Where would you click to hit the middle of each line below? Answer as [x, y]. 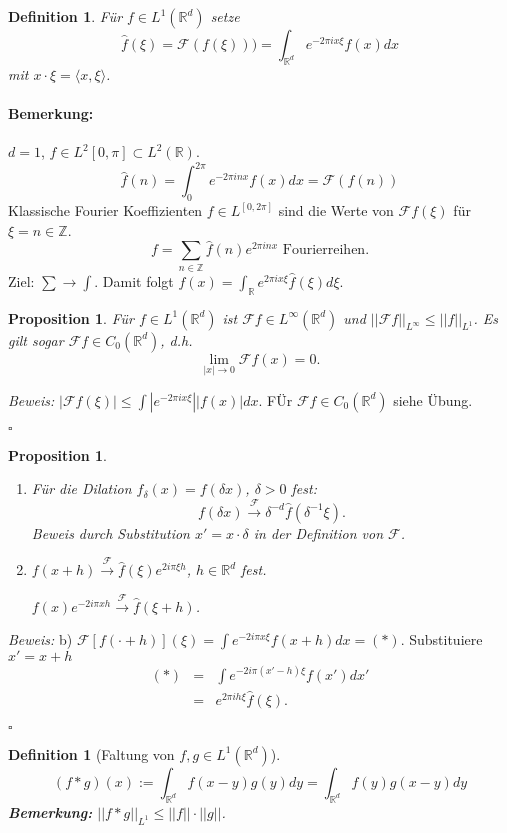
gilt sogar [36, 339]
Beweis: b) [40, 639]
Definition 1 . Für [65, 16]
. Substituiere [441, 639]
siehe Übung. [433, 399]
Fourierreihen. [326, 250]
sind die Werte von [336, 210]
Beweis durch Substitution [110, 532]
